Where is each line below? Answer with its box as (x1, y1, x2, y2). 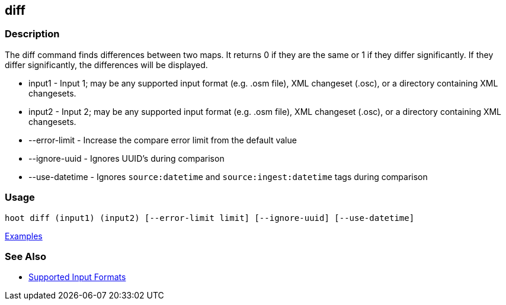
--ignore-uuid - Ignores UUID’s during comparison (28, 153, 225, 163)
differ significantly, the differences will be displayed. (5, 59, 208, 70)
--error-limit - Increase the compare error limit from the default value (28, 134, 297, 145)
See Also (5, 250, 46, 262)
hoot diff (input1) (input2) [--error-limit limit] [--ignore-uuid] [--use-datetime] (5, 213, 415, 223)
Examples (5, 230, 43, 241)
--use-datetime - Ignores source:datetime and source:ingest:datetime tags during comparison (28, 171, 428, 182)
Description (5, 28, 60, 40)
